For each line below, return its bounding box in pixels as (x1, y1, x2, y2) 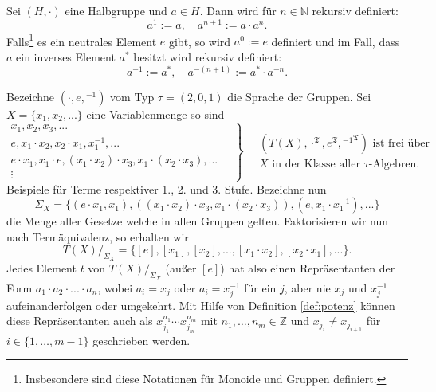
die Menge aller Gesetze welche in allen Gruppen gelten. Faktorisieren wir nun (6, 213, 389, 229)
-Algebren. (368, 159, 420, 171)
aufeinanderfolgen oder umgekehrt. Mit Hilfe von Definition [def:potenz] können (6, 296, 395, 313)
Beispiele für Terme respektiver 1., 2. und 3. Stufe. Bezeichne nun (6, 180, 327, 197)
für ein (244, 279, 277, 296)
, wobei (97, 279, 133, 296)
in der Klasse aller (272, 159, 360, 171)
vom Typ (110, 88, 155, 104)
